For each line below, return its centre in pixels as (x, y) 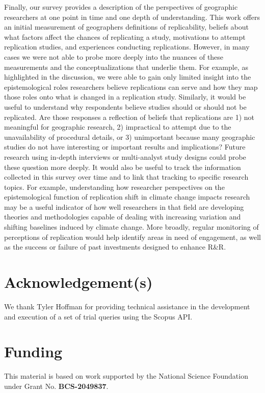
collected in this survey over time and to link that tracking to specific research (126, 177)
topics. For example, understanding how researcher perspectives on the (114, 187)
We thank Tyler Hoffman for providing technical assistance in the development (127, 306)
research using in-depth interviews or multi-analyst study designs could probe (125, 156)
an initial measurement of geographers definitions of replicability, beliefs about (127, 27)
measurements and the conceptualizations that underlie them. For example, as (126, 67)
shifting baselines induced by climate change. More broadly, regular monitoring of (131, 227)
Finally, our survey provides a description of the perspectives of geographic (121, 7)
